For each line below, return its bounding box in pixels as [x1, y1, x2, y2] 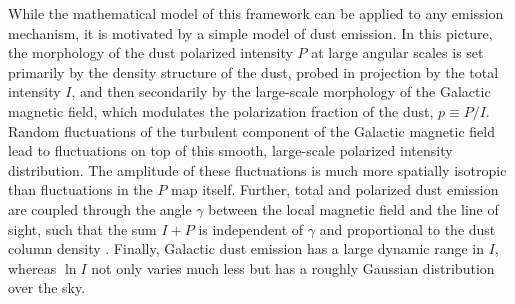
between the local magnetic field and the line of [208, 198, 499, 219]
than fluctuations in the [8, 179, 153, 200]
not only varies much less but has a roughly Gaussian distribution [91, 257, 495, 278]
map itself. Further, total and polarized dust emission [171, 179, 499, 200]
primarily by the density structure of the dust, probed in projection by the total [8, 61, 499, 82]
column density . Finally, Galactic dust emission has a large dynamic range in [8, 238, 484, 259]
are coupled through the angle [8, 198, 192, 219]
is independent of [198, 218, 304, 239]
